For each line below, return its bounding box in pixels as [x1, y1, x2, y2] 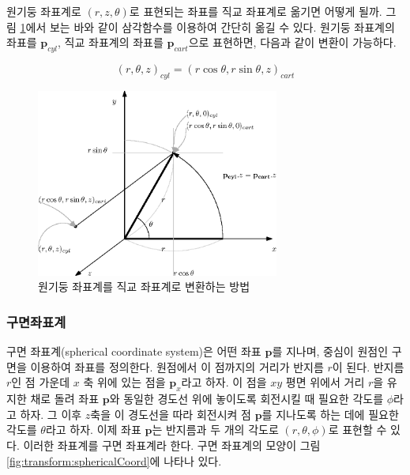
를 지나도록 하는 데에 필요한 [261, 405, 399, 422]
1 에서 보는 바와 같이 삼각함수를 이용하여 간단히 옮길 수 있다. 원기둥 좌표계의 [20, 18, 395, 35]
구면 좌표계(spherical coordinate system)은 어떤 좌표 [6, 343, 261, 360]
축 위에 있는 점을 [83, 374, 166, 390]
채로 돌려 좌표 [30, 390, 100, 407]
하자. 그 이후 [20, 405, 82, 422]
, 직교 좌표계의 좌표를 [58, 34, 164, 51]
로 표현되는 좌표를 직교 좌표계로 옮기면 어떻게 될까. [129, 3, 382, 19]
